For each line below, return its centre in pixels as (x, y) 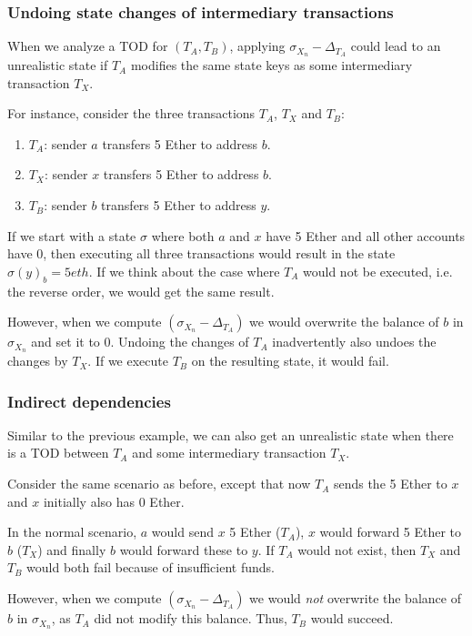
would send (182, 532)
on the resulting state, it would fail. (290, 361)
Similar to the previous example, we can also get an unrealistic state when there (231, 434)
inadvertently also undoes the (354, 342)
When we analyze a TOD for (88, 46)
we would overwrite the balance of (344, 322)
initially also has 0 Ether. (114, 501)
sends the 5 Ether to (390, 484)
